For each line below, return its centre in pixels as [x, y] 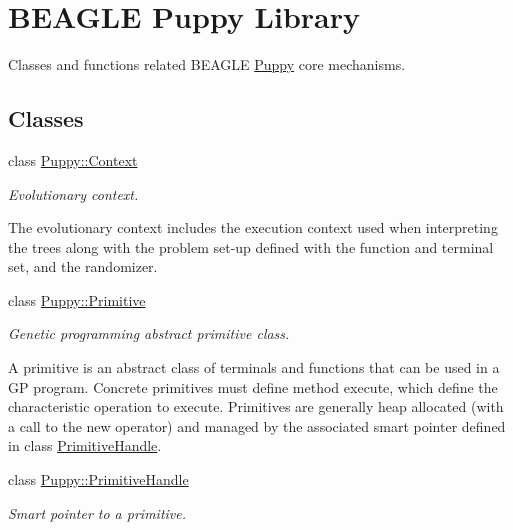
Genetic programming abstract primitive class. [149, 333]
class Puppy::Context [73, 159]
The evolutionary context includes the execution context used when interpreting [253, 227]
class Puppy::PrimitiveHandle [98, 479]
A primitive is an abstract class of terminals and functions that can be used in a [254, 367]
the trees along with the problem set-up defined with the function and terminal [251, 246]
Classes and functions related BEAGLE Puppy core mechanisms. [207, 64]
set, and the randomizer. [83, 266]
